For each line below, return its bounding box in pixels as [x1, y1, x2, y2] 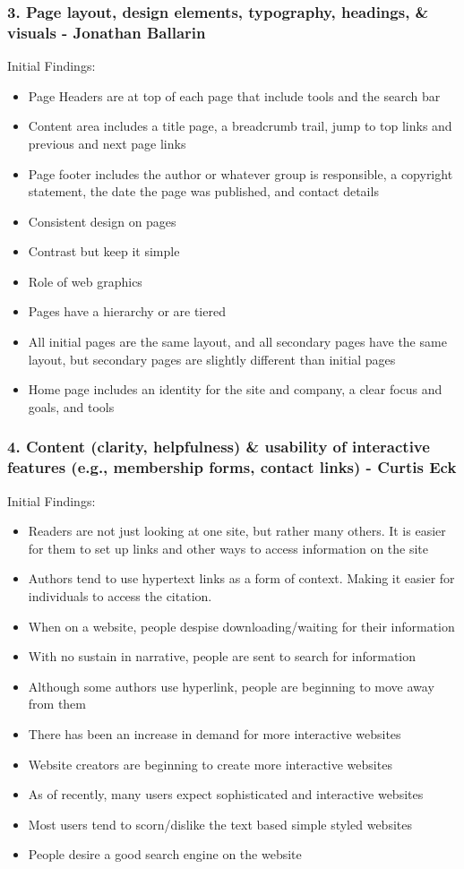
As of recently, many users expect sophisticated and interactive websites [28, 785, 424, 804]
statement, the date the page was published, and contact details [28, 182, 379, 201]
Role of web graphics [28, 271, 142, 290]
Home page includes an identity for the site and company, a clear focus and [28, 380, 443, 399]
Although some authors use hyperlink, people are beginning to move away [28, 676, 434, 695]
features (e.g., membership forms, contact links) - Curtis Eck [7, 456, 457, 478]
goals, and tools [28, 397, 115, 416]
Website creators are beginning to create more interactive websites [28, 754, 392, 773]
